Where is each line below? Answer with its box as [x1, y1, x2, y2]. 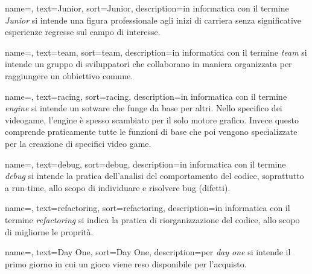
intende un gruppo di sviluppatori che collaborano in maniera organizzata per [5, 57, 292, 70]
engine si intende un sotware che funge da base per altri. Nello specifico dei [5, 102, 282, 114]
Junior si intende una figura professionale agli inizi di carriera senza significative [5, 13, 302, 26]
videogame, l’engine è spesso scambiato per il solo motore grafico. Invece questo [5, 113, 299, 126]
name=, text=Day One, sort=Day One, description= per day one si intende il [5, 246, 291, 258]
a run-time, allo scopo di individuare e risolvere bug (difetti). [5, 181, 231, 194]
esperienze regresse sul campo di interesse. [5, 25, 161, 38]
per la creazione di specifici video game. [5, 137, 151, 149]
